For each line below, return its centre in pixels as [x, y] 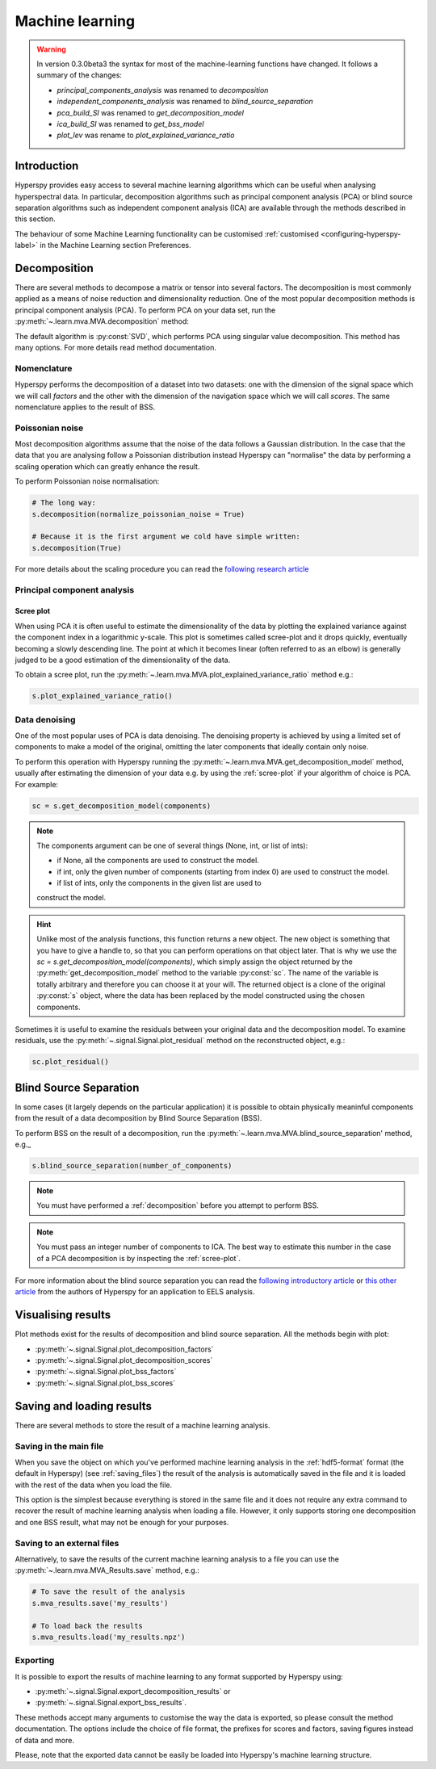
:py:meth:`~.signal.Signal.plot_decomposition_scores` [124, 1360]
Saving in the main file [59, 1446]
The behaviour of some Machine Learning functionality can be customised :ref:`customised [167, 233]
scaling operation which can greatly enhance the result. [107, 466]
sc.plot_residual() [70, 1062]
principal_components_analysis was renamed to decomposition [163, 90]
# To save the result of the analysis [109, 1592]
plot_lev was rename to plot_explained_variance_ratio [146, 135]
